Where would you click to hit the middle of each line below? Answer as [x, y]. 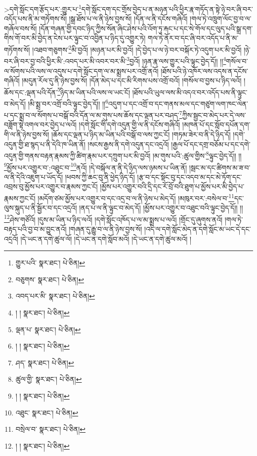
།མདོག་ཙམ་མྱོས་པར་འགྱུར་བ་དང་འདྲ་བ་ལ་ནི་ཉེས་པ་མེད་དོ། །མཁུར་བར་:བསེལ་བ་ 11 [136, 197]
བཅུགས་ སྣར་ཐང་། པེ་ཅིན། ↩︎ [50, 279]
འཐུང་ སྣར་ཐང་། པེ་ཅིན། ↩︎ [47, 412]
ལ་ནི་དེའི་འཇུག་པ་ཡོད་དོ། [34, 177]
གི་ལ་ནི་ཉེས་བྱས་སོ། [27, 134]
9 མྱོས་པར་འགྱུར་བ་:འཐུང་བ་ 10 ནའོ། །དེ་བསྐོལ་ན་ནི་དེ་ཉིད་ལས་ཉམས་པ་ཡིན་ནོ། [96, 166]
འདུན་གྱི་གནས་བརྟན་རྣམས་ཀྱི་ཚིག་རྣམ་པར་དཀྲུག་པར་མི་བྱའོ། [77, 155]
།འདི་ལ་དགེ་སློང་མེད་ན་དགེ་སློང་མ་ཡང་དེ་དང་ [198, 229]
